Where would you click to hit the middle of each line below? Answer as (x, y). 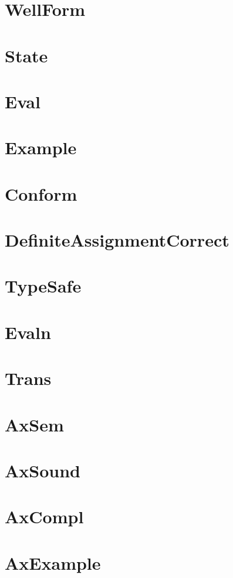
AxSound (43, 470)
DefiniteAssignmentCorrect (117, 240)
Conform (41, 193)
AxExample (53, 562)
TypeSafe (43, 286)
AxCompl (44, 516)
